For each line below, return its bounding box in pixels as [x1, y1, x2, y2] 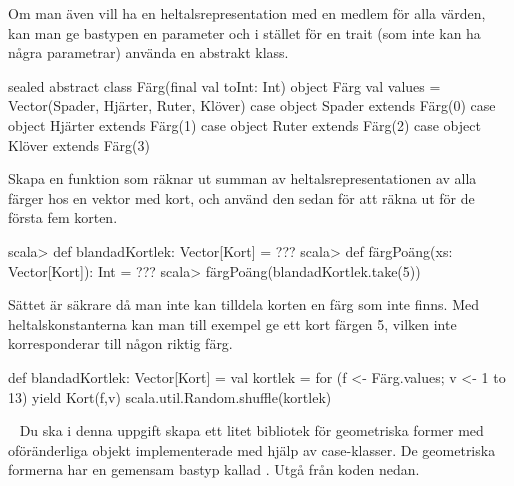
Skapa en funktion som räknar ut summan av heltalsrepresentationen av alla [8, 168, 477, 189]
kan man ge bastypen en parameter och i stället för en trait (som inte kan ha [8, 22, 481, 43]
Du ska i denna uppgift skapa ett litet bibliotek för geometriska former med [19, 420, 484, 441]
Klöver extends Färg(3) [8, 134, 151, 155]
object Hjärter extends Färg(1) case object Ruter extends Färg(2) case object [8, 114, 481, 135]
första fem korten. [8, 207, 118, 228]
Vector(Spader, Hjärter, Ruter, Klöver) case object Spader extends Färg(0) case [8, 95, 496, 116]
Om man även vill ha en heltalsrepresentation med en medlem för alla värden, [8, 3, 486, 23]
